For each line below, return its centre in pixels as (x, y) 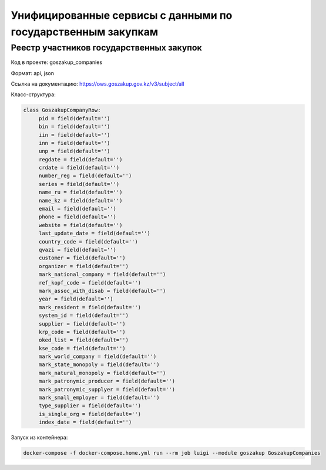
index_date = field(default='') (85, 422)
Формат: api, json (32, 73)
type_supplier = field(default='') (90, 406)
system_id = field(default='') (84, 316)
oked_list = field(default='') (84, 340)
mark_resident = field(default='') (90, 307)
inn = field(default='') (74, 143)
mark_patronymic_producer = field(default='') (107, 381)
